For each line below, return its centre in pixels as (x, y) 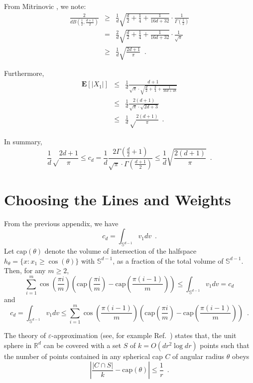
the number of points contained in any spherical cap (83, 356)
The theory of (25, 335)
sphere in (18, 345)
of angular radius (198, 356)
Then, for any (25, 270)
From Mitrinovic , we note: (45, 6)
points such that (225, 345)
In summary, (23, 142)
